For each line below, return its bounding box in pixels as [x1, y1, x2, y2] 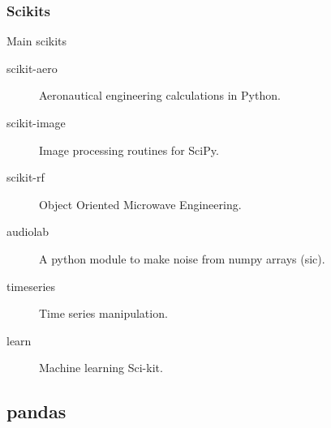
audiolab [6, 223, 49, 240]
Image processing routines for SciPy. [39, 141, 219, 158]
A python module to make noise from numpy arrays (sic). [39, 250, 325, 267]
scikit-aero [6, 59, 58, 76]
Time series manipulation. [39, 305, 168, 322]
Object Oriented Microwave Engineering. [39, 195, 242, 212]
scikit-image [6, 114, 66, 131]
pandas [6, 399, 67, 424]
